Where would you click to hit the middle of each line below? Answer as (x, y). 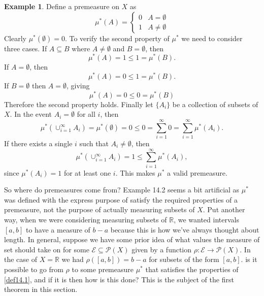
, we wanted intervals (206, 220)
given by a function (162, 249)
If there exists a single (38, 143)
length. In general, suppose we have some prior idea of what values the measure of (132, 239)
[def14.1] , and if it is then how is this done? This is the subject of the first (119, 279)
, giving (78, 85)
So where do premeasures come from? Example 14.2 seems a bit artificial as (122, 190)
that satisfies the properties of (192, 269)
